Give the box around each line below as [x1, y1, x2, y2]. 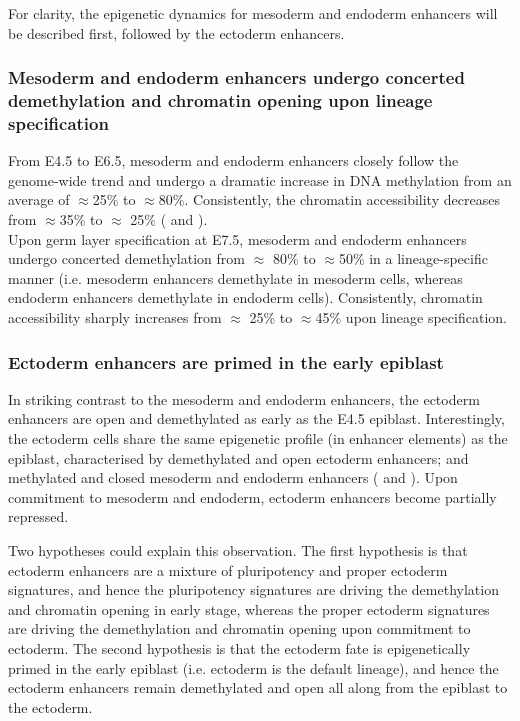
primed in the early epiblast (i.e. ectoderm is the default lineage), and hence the [8, 657, 499, 678]
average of [8, 189, 70, 210]
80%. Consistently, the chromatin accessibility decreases [158, 189, 500, 210]
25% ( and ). [130, 209, 208, 230]
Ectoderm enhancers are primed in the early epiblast [8, 349, 444, 374]
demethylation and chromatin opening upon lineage [8, 88, 433, 113]
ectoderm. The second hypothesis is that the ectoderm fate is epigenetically [8, 637, 471, 658]
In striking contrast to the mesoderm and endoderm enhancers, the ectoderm [8, 388, 480, 409]
